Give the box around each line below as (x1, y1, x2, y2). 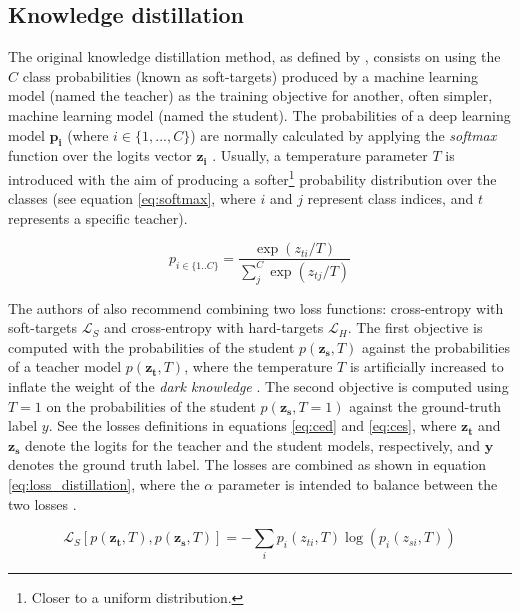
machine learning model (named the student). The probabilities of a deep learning (8, 104, 511, 125)
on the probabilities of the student (46, 395, 256, 416)
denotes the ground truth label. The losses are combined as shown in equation (8, 454, 487, 475)
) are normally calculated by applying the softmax (190, 124, 497, 145)
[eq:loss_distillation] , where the (8, 473, 200, 494)
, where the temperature (184, 356, 333, 377)
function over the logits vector (8, 145, 192, 166)
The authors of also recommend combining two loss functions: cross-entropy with (8, 297, 504, 318)
